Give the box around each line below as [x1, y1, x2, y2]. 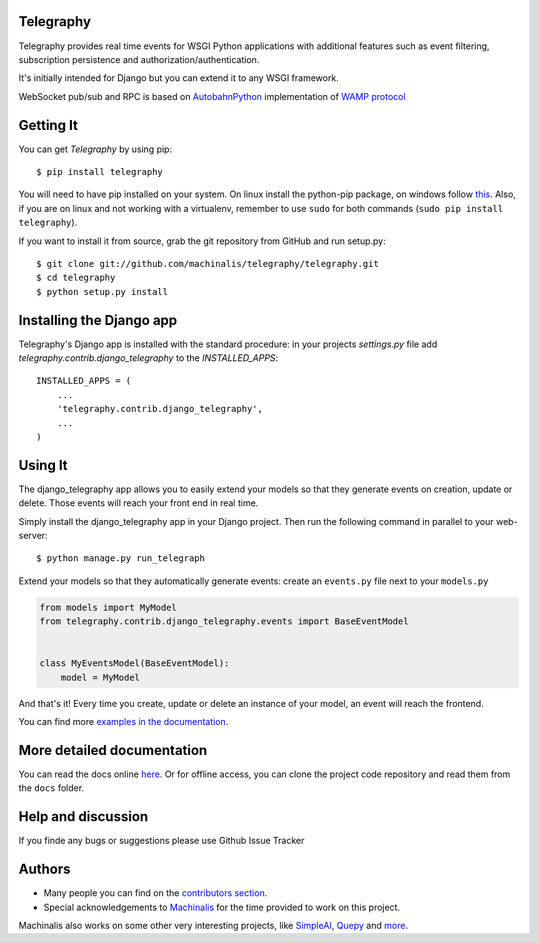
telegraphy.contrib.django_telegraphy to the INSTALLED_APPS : [18, 352, 279, 364]
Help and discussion [18, 808, 149, 825]
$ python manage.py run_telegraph [36, 553, 205, 564]
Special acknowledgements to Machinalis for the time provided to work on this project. [43, 901, 400, 913]
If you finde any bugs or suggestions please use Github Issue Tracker [18, 835, 305, 847]
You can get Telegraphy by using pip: [18, 143, 173, 155]
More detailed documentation [18, 741, 208, 759]
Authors [18, 861, 71, 878]
